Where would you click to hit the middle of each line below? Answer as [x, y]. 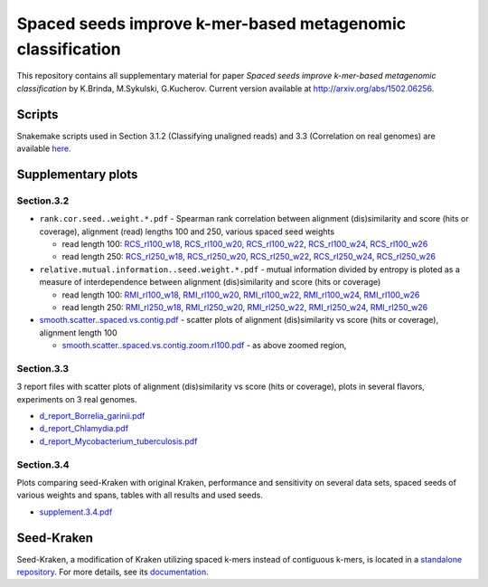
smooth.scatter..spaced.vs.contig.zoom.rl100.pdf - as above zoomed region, [204, 346]
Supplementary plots [77, 174]
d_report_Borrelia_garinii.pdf [92, 416]
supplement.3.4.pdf [76, 512]
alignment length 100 [78, 332]
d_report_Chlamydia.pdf [84, 429]
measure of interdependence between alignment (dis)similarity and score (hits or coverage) [210, 282]
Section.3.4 [43, 464]
